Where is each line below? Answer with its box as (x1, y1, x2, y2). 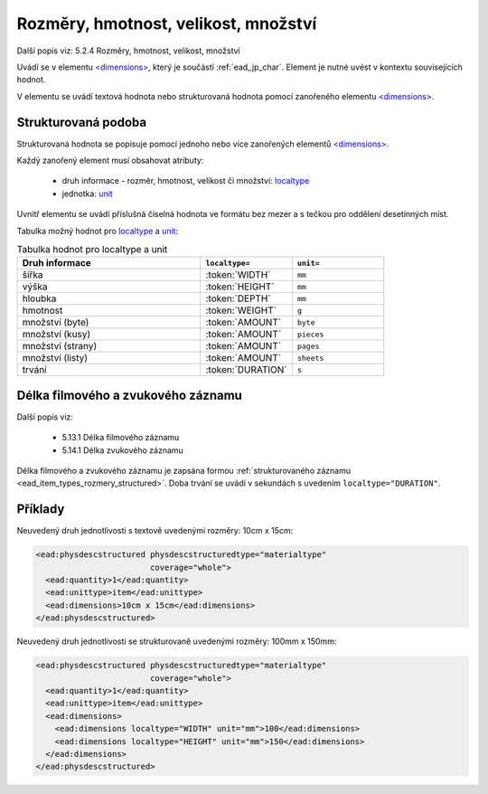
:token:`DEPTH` (205, 292, 271, 305)
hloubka (22, 292, 57, 305)
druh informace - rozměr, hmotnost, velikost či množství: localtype (61, 175, 310, 186)
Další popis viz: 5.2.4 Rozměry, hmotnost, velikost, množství (16, 45, 240, 56)
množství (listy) (22, 352, 89, 364)
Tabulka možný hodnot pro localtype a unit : (16, 225, 179, 236)
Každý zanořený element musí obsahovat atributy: (16, 155, 204, 166)
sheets (296, 353, 324, 363)
